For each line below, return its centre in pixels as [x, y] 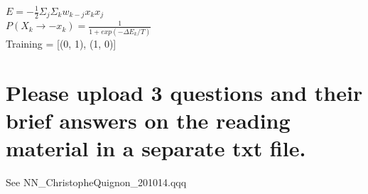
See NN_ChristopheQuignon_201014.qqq [96, 182]
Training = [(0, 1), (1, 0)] [61, 43]
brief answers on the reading [148, 120]
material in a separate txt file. [156, 147]
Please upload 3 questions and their [184, 92]
